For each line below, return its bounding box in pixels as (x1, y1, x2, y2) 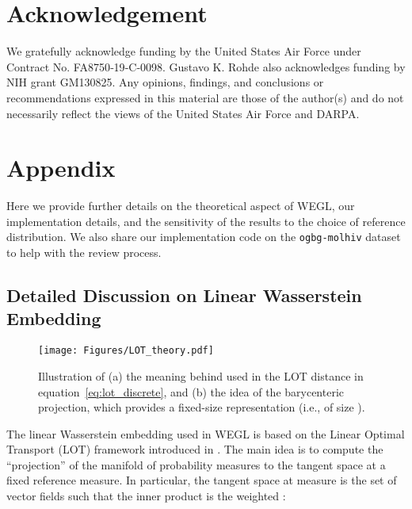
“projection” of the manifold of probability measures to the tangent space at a (6, 456, 386, 473)
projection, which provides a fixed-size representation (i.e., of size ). (38, 399, 365, 415)
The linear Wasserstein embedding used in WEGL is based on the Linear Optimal (6, 425, 405, 442)
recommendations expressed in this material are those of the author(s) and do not (6, 89, 404, 105)
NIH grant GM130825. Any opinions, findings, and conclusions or (6, 74, 324, 90)
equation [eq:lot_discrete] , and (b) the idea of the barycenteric (38, 383, 345, 400)
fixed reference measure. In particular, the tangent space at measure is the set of (6, 472, 397, 488)
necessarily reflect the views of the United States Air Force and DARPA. (6, 105, 360, 121)
